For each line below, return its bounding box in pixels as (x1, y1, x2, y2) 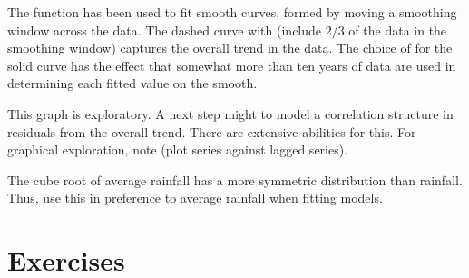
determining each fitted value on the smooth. (7, 74, 258, 93)
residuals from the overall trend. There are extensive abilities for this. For (7, 122, 416, 141)
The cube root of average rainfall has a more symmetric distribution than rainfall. (7, 170, 463, 189)
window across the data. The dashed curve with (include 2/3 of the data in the (7, 20, 447, 39)
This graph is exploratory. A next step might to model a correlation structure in (7, 104, 454, 123)
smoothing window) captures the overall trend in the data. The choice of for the (7, 38, 453, 57)
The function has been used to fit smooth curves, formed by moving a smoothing (7, 3, 457, 21)
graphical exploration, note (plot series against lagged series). (7, 140, 348, 159)
